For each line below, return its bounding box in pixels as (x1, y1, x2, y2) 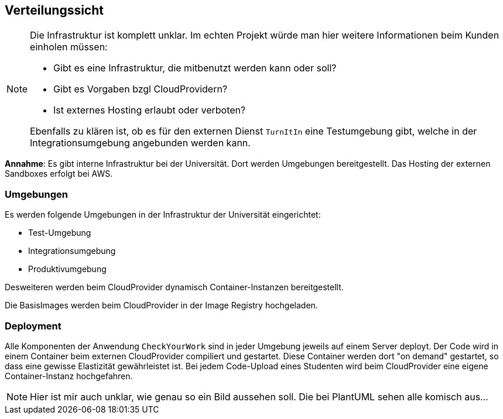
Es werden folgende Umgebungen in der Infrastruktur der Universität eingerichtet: (5, 209, 321, 220)
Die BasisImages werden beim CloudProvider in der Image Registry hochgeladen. (5, 300, 318, 311)
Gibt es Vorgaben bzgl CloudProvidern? (53, 83, 228, 95)
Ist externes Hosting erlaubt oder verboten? (53, 104, 246, 116)
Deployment (5, 320, 61, 332)
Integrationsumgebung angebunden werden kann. (30, 137, 251, 149)
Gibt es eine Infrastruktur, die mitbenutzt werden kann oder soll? (53, 62, 337, 74)
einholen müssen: (30, 41, 108, 53)
